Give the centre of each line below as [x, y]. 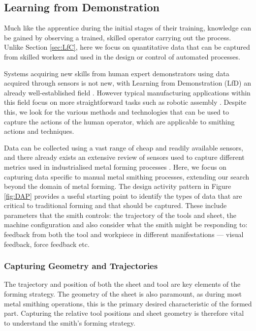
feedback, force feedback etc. [47, 244]
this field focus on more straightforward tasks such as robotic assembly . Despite [125, 102]
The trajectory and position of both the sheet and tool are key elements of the [122, 284]
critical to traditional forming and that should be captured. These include [115, 205]
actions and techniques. [39, 131]
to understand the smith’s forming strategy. [70, 322]
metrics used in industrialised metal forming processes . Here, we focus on [115, 166]
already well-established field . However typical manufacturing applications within [127, 92]
